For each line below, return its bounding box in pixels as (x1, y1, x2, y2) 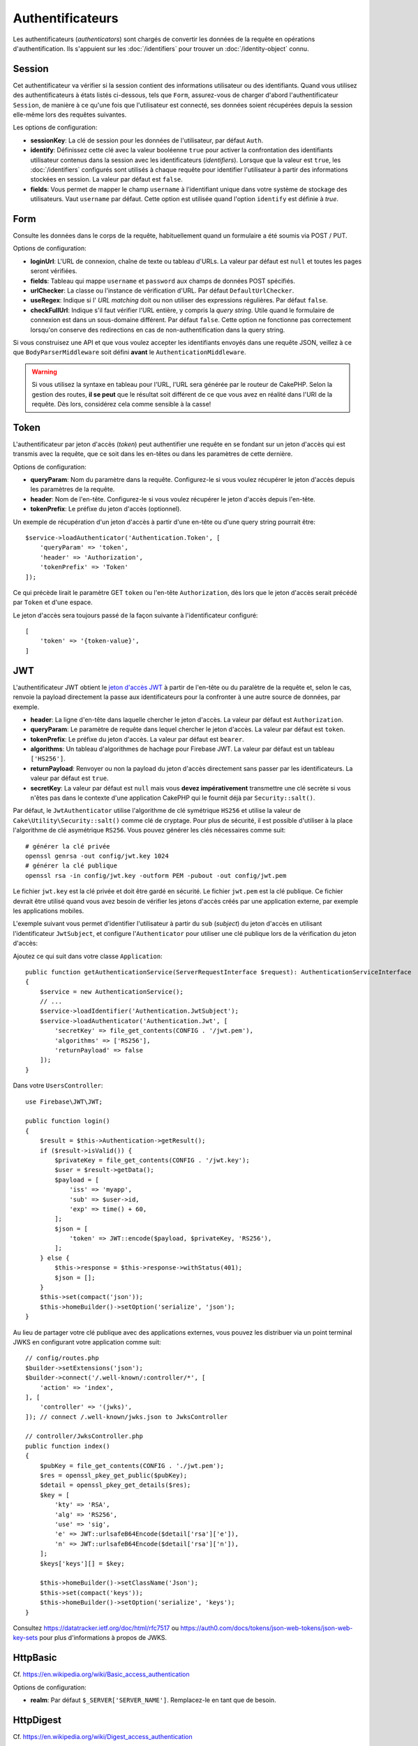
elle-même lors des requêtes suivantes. (13, 110, 127, 119)
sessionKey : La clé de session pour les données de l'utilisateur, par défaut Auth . (30, 136, 264, 145)
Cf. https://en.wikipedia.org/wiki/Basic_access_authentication (13, 1670, 190, 1679)
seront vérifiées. (30, 267, 77, 275)
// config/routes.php (25, 1354, 99, 1362)
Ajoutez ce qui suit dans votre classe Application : (13, 952, 163, 960)
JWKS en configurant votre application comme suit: (13, 1337, 162, 1346)
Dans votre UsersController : (13, 1081, 103, 1090)
